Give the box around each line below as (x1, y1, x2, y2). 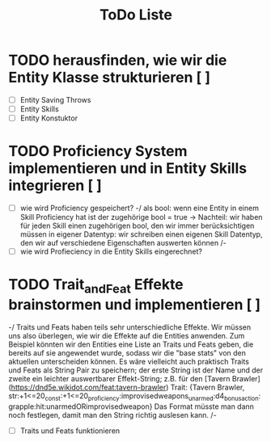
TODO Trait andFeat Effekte (8, 276, 184, 297)
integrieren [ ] (8, 176, 103, 195)
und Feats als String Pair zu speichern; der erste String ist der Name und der (8, 365, 264, 375)
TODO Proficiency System (8, 142, 188, 161)
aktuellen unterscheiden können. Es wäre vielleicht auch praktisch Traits (8, 356, 249, 366)
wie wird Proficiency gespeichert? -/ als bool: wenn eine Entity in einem (19, 204, 259, 213)
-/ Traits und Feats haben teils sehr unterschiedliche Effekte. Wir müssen (8, 322, 252, 332)
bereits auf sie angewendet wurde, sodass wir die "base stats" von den (8, 347, 247, 357)
